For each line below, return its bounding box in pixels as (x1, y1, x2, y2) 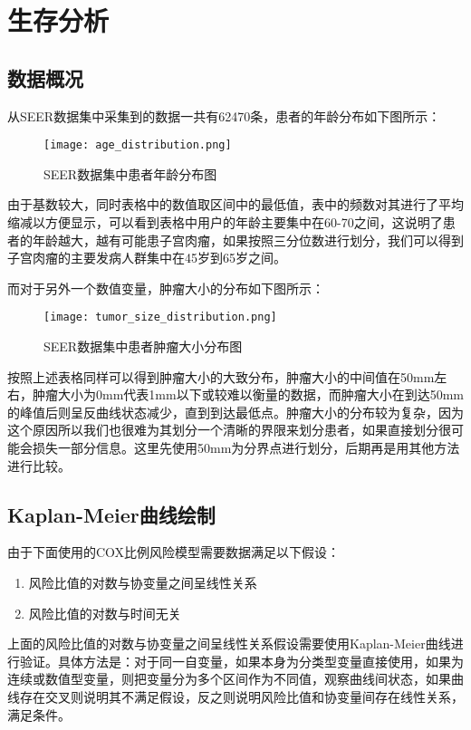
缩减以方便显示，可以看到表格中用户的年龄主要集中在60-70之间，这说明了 (7, 213, 443, 232)
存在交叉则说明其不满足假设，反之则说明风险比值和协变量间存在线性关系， (19, 687, 464, 706)
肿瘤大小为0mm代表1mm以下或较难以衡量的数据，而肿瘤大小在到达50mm (32, 385, 464, 404)
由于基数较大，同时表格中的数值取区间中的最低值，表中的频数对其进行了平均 (7, 195, 464, 214)
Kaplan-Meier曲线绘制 (7, 500, 216, 528)
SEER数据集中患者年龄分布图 (43, 164, 217, 183)
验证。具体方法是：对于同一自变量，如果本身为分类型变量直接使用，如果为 (19, 651, 464, 670)
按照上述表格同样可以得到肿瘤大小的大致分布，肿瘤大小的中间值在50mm (7, 367, 435, 386)
